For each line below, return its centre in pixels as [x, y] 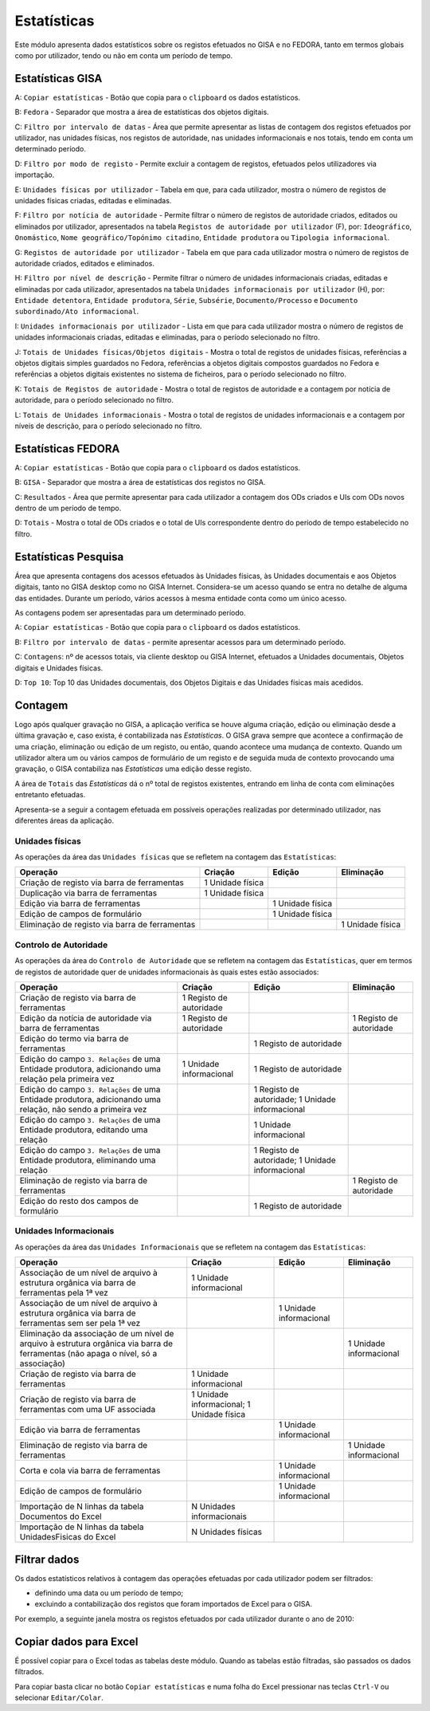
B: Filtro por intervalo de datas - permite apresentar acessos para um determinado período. [180, 642]
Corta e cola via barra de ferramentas [90, 1471]
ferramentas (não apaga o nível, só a [88, 1354]
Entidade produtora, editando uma [84, 1130]
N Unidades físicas [227, 1532]
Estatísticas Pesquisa [69, 557]
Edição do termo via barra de [74, 1038]
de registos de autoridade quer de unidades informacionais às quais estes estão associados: [167, 972]
